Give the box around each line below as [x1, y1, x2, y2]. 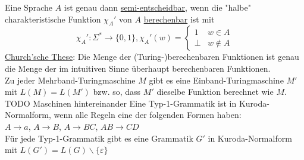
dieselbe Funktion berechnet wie [156, 85, 274, 98]
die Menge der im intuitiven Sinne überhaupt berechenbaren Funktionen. [5, 62, 271, 74]
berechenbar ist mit [143, 12, 215, 25]
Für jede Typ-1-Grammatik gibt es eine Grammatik [5, 132, 193, 144]
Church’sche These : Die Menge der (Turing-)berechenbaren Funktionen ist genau [5, 50, 299, 63]
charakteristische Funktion [5, 12, 101, 25]
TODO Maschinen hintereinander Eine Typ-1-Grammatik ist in [5, 97, 237, 109]
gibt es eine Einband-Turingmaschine [149, 73, 284, 86]
